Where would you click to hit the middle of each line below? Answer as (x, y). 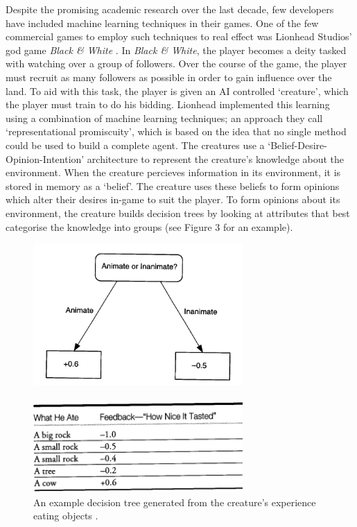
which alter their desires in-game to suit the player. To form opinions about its (173, 199)
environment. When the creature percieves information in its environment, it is (173, 172)
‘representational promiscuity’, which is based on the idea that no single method (176, 131)
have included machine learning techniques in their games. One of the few (162, 23)
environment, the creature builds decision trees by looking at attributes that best (178, 213)
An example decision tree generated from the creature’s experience (175, 502)
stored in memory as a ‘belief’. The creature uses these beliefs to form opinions (173, 185)
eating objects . (66, 516)
